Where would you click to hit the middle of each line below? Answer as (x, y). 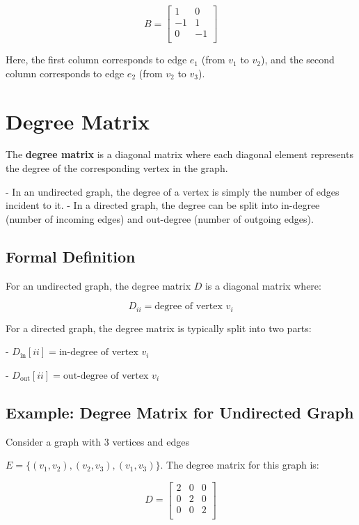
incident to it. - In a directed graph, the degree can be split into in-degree (163, 205)
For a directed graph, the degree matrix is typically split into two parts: (159, 328)
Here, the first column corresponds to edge (96, 60)
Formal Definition (71, 256)
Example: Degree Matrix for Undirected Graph (180, 412)
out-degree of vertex (106, 376)
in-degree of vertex (98, 353)
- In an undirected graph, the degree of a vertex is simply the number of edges (173, 191)
